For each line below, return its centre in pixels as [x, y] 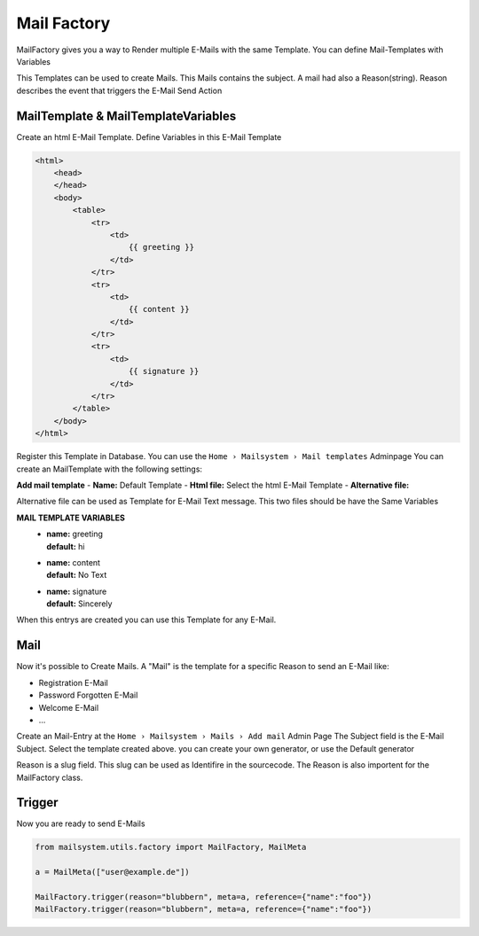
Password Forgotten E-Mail [88, 695]
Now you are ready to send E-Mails [81, 823]
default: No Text [77, 575]
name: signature [77, 591]
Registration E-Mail [73, 682]
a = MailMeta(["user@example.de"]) [112, 872]
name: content [74, 562]
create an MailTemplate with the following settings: [110, 469]
